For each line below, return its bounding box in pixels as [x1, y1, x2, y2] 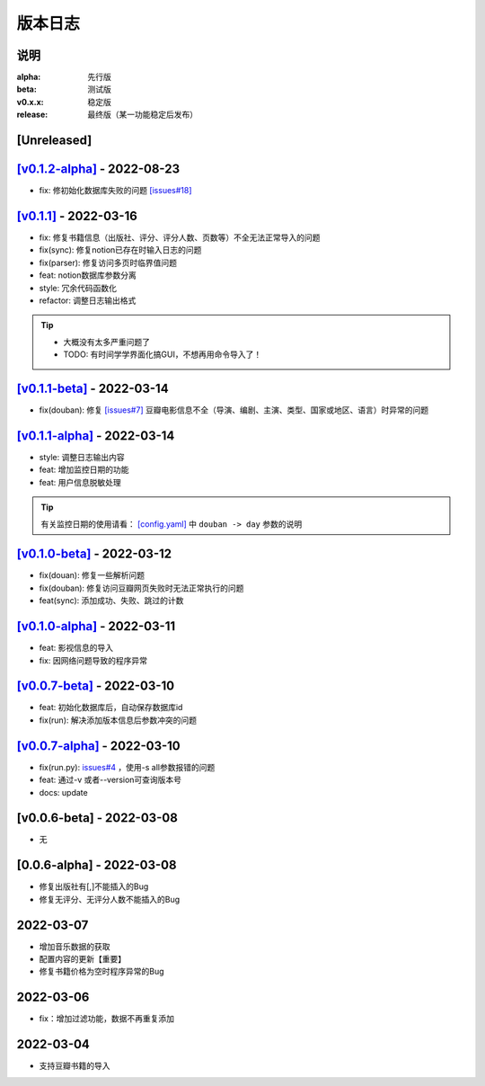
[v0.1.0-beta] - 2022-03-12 [16, 547, 172, 562]
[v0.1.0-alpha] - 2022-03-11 [16, 619, 176, 634]
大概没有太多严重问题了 [63, 336, 150, 347]
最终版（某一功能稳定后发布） [87, 109, 198, 120]
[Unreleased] [16, 133, 93, 148]
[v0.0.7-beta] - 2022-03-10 [16, 679, 175, 694]
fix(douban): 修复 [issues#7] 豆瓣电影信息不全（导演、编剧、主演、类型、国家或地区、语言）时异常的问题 [39, 405, 429, 415]
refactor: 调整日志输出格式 [39, 295, 137, 306]
